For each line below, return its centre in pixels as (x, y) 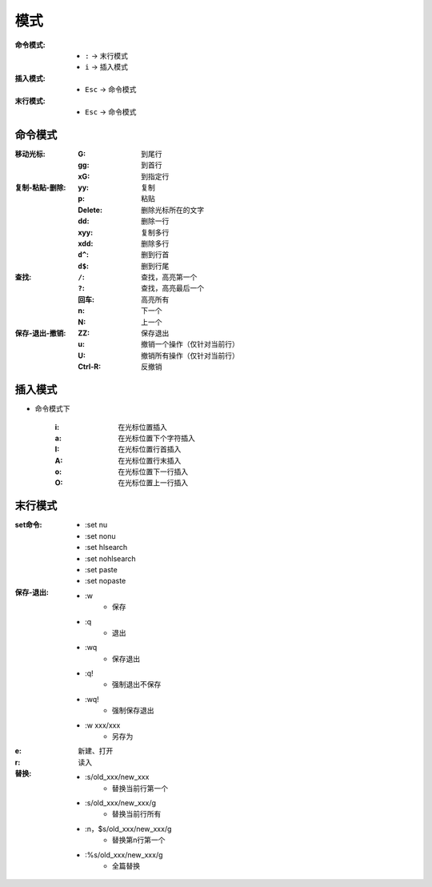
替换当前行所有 (137, 814)
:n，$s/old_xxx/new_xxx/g (128, 829)
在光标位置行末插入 (150, 460)
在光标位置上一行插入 (153, 483)
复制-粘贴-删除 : (40, 187)
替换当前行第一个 (140, 788)
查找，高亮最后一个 (172, 288)
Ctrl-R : (90, 367)
